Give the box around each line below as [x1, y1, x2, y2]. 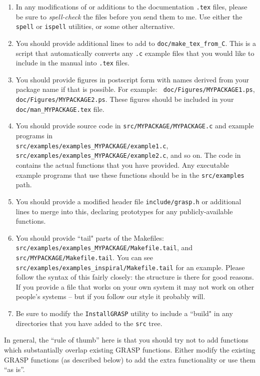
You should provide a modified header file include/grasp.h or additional [15, 196, 241, 206]
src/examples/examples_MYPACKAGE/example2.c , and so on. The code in [15, 150, 241, 160]
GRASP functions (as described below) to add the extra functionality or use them [4, 354, 255, 365]
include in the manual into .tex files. [15, 57, 129, 68]
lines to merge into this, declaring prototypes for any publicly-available [15, 206, 233, 216]
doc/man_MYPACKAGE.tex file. [15, 103, 104, 114]
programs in [15, 130, 53, 141]
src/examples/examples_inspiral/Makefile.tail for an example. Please [15, 262, 245, 272]
